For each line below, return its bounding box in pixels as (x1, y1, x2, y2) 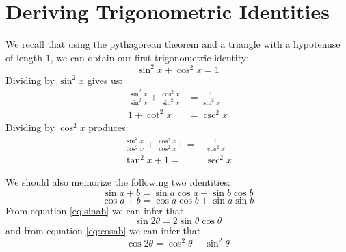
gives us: (87, 72, 123, 87)
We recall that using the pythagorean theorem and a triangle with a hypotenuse (5, 37, 341, 51)
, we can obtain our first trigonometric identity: (50, 50, 250, 64)
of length (5, 50, 43, 64)
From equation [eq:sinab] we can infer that (5, 203, 184, 217)
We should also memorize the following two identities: (5, 175, 230, 189)
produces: (88, 120, 129, 134)
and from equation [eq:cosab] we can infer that (5, 223, 201, 238)
